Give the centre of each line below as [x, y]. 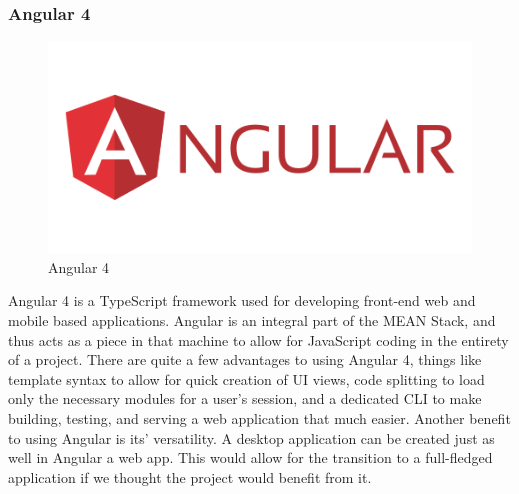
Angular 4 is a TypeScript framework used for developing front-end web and [242, 300]
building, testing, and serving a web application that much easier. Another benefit [259, 417]
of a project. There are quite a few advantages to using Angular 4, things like [245, 359]
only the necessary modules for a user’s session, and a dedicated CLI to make [245, 398]
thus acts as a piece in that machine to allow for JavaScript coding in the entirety [258, 339]
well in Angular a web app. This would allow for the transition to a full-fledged [250, 457]
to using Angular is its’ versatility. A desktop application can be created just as [251, 437]
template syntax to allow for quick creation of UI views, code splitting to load [246, 378]
